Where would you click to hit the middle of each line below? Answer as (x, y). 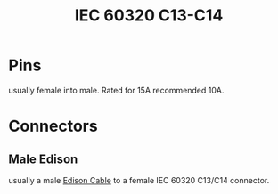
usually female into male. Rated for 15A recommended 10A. (116, 90)
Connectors (53, 126)
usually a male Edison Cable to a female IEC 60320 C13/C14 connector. (139, 180)
